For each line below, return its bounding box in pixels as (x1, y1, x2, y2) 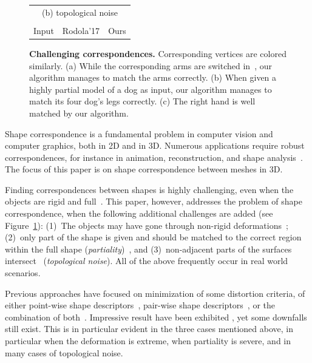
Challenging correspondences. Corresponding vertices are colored (29, 47, 287, 59)
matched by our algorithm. (29, 106, 129, 119)
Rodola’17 (62, 24, 100, 36)
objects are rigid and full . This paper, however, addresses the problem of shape (5, 195, 302, 208)
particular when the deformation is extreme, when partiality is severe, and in (5, 334, 291, 347)
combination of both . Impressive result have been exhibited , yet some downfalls (5, 310, 307, 323)
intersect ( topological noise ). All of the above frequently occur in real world (5, 254, 288, 267)
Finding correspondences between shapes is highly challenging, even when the (5, 183, 294, 195)
